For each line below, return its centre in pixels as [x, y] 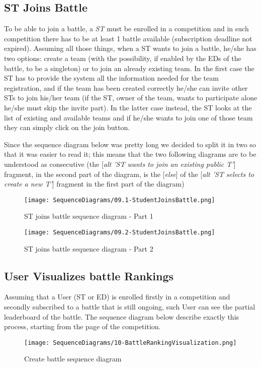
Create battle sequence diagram [73, 359]
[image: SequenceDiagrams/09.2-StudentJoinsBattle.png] [120, 232]
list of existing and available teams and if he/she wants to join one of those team [128, 117]
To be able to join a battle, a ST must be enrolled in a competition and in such [126, 28]
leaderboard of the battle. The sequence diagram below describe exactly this [122, 316]
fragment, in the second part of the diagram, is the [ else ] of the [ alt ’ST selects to [129, 174]
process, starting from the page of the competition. [82, 326]
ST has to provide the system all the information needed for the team [111, 78]
